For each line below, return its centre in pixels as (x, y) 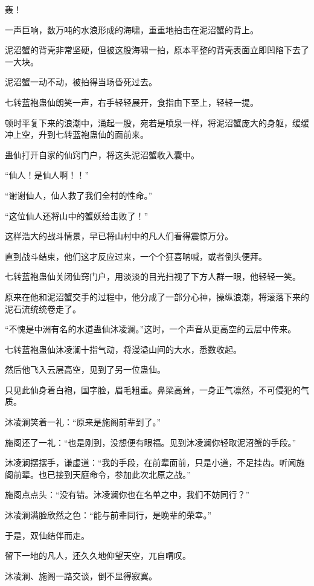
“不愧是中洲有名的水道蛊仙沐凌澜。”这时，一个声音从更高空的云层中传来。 (151, 329)
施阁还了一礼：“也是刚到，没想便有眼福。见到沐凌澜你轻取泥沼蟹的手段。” (151, 442)
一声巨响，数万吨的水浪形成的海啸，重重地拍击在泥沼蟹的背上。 (132, 29)
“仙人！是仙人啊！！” (47, 175)
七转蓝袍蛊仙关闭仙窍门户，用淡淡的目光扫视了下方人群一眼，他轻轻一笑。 (153, 276)
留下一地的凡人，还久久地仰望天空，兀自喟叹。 (98, 555)
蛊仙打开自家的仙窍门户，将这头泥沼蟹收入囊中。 (102, 154)
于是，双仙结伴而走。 (47, 535)
